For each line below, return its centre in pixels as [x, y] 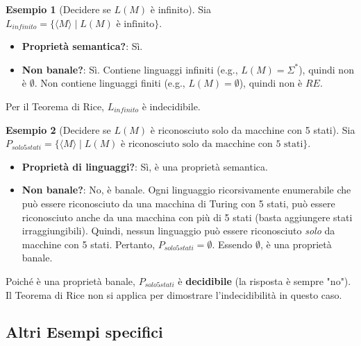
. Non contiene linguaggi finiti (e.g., [110, 83]
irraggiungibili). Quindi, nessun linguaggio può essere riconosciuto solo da [178, 231]
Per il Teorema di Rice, [55, 106]
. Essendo [232, 244]
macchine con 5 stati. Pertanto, [89, 244]
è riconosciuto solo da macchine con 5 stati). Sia [253, 129]
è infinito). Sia [180, 9]
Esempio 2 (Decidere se [58, 129]
